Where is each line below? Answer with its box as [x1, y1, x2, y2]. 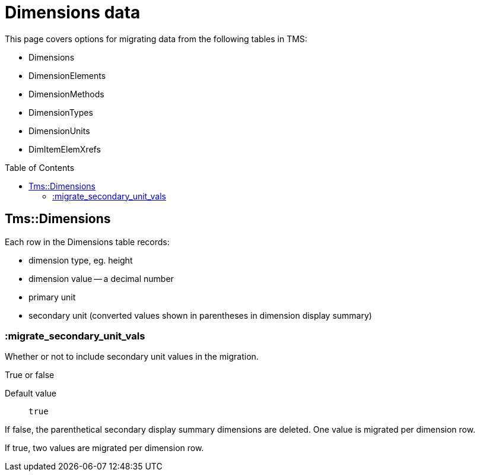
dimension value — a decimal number [28, 273, 174, 284]
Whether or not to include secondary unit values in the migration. [5, 351, 259, 362]
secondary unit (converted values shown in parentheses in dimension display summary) [28, 310, 372, 320]
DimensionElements [28, 70, 106, 81]
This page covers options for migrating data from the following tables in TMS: [5, 33, 307, 44]
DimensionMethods [28, 88, 104, 99]
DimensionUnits [28, 125, 90, 136]
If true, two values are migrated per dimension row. [5, 443, 204, 453]
